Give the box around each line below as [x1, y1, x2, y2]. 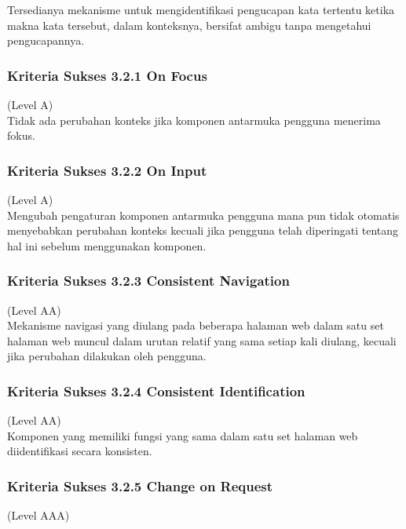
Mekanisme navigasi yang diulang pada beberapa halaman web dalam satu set [7, 317, 384, 334]
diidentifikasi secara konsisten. [7, 443, 152, 459]
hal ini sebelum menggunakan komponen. [7, 237, 207, 254]
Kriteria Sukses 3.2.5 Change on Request [7, 476, 273, 495]
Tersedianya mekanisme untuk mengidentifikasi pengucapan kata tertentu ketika [7, 2, 395, 17]
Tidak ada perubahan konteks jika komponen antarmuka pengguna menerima [7, 111, 381, 128]
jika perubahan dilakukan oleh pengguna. [7, 348, 207, 364]
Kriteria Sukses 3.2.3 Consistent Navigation [7, 271, 290, 290]
